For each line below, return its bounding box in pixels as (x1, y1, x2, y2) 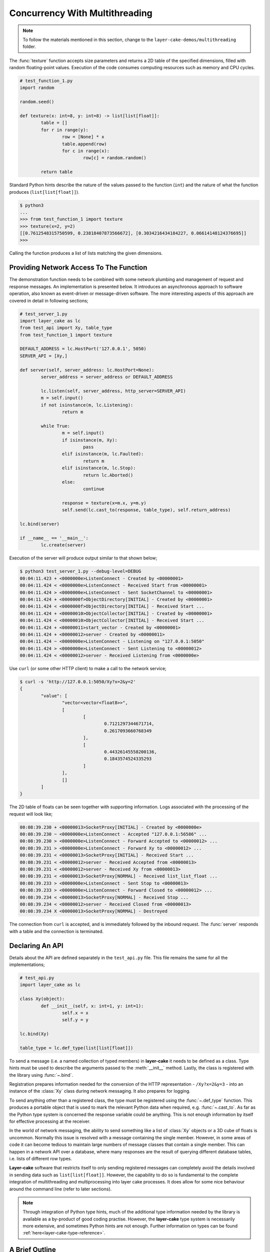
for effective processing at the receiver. (9, 1118, 91, 1124)
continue (82, 486, 104, 492)
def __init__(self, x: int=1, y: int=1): (40, 1003, 144, 1009)
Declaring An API (9, 942, 63, 950)
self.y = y (61, 1017, 88, 1023)
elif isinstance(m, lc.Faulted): (61, 451, 144, 457)
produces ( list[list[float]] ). (9, 189, 79, 195)
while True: (40, 423, 70, 429)
